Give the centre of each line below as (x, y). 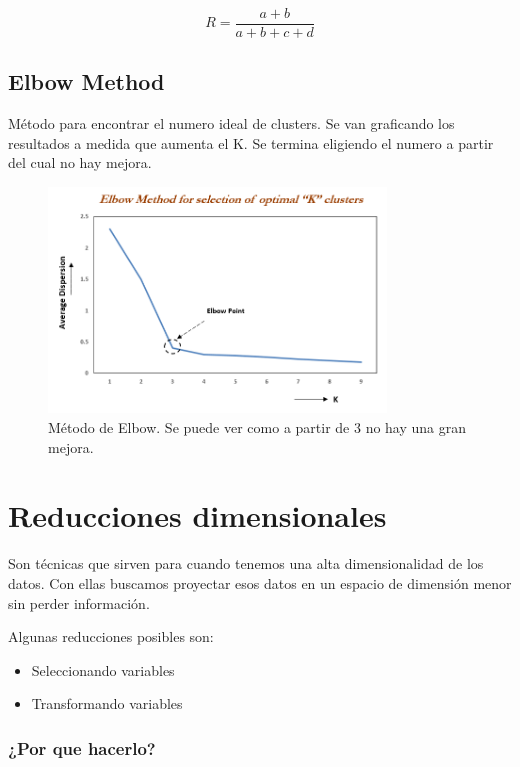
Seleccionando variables (103, 669)
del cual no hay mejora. (80, 162)
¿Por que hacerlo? (82, 747)
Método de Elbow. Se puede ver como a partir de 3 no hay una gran (257, 427)
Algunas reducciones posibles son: (111, 636)
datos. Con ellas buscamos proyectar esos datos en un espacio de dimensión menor (260, 582)
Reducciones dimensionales (197, 515)
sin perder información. (79, 602)
